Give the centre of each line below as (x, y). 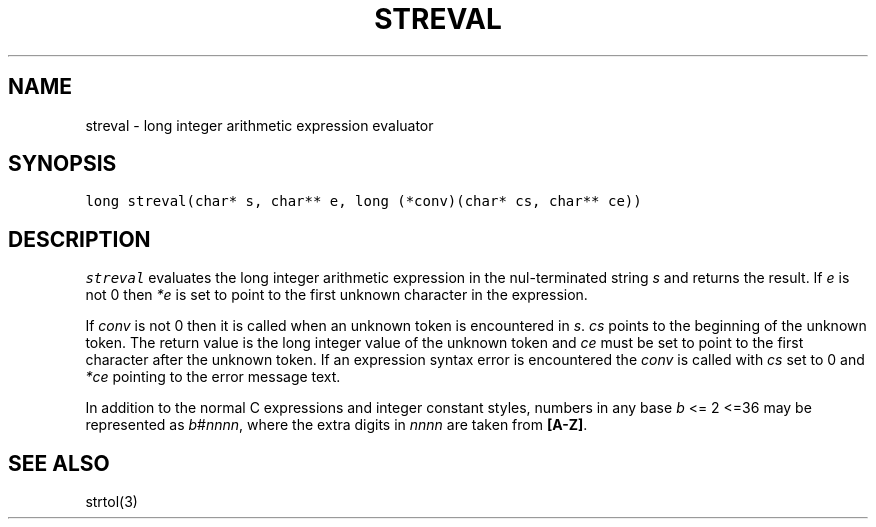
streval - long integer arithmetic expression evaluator (259, 125)
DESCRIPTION (79, 239)
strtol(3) (111, 502)
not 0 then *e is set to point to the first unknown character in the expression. (336, 295)
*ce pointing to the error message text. (213, 377)
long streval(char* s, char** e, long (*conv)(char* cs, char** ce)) (363, 201)
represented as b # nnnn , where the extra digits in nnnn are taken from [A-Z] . (336, 425)
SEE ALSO (59, 463)
